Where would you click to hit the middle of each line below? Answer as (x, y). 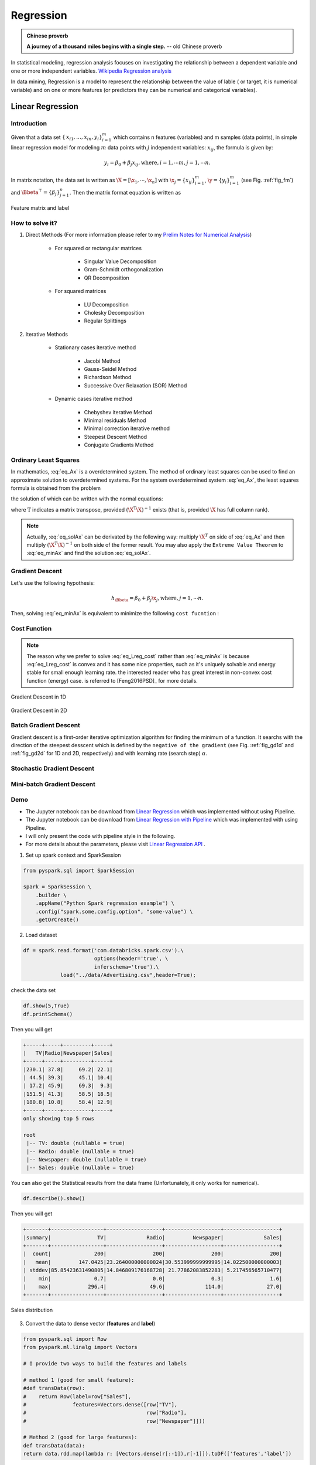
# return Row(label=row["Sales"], (77, 1396)
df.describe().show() (54, 1199)
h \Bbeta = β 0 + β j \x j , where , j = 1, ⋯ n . (157, 599)
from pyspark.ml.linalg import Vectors (80, 1347)
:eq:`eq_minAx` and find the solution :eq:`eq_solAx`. (89, 553)
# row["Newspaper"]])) (114, 1421)
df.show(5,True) (47, 1006)
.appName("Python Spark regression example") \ (105, 903)
